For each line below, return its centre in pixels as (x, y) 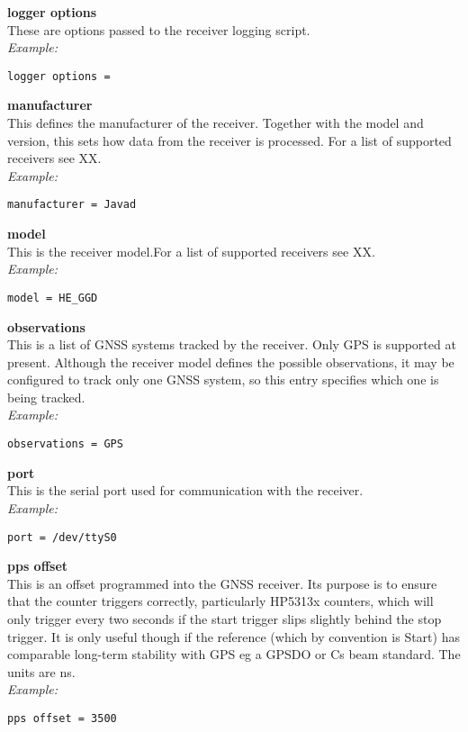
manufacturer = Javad (72, 205)
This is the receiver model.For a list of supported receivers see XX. (191, 251)
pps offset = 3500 (62, 718)
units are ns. (41, 671)
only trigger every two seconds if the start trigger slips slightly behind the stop (225, 618)
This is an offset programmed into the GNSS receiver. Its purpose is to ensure (222, 583)
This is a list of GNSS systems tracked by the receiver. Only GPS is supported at (232, 344)
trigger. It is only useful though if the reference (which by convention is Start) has (234, 636)
